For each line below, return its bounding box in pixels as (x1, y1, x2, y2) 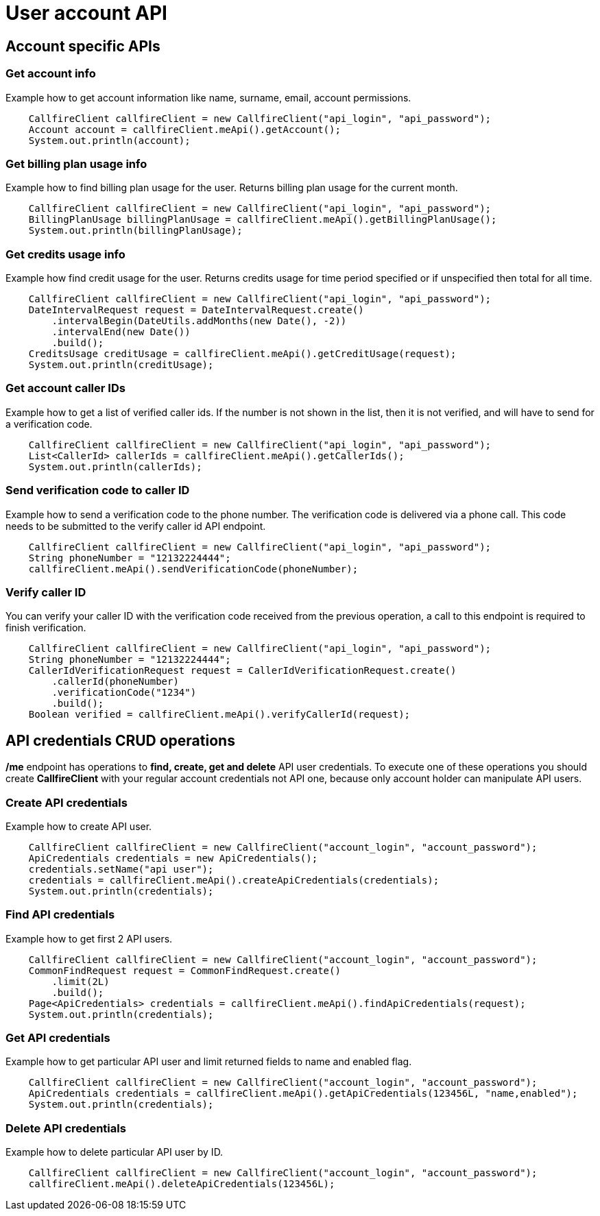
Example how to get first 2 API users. (5, 932, 173, 945)
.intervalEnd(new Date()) (51, 326, 191, 338)
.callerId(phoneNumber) (51, 676, 179, 688)
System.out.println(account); (28, 134, 191, 146)
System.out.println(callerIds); (28, 461, 202, 472)
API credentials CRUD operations (5, 731, 235, 749)
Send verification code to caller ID (5, 483, 190, 498)
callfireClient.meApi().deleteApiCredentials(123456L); (28, 1178, 335, 1190)
